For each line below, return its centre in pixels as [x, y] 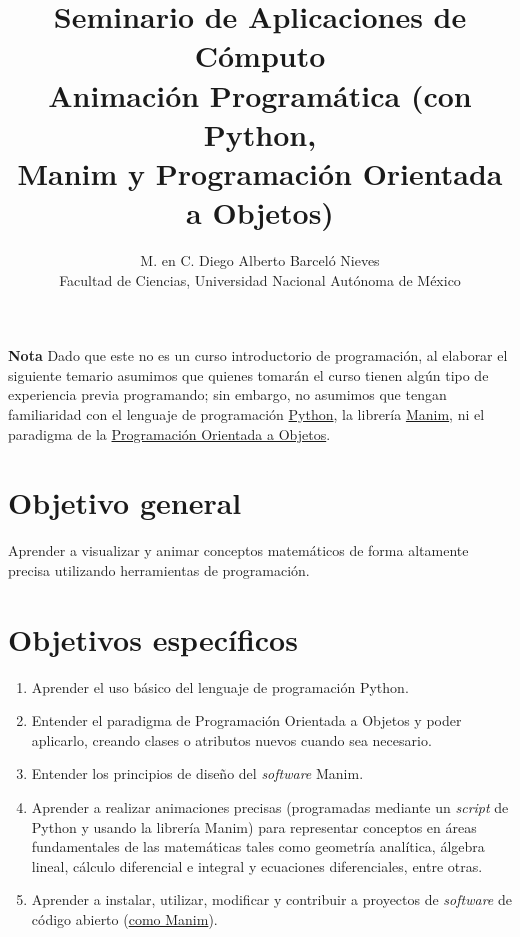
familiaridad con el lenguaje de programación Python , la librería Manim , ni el [246, 414]
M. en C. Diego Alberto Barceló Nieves [260, 260]
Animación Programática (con [260, 94]
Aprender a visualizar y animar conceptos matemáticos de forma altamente [238, 550]
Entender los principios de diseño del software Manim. [197, 773]
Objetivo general [125, 502]
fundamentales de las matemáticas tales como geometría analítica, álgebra [258, 846]
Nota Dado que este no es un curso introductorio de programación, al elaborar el [258, 355]
